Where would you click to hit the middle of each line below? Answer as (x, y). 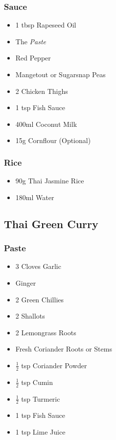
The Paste (31, 41)
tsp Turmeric (41, 398)
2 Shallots (30, 316)
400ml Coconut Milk (46, 124)
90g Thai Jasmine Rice (50, 181)
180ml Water (35, 197)
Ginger (26, 282)
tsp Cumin (37, 382)
